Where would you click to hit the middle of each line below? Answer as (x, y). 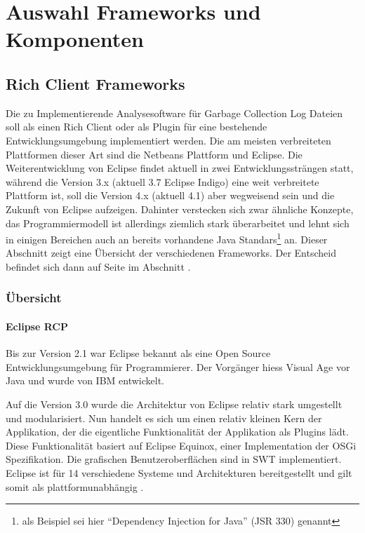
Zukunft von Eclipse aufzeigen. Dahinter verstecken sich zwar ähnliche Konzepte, (180, 209)
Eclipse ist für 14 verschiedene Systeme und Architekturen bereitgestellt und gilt (179, 472)
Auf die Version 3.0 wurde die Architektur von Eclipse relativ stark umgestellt (174, 404)
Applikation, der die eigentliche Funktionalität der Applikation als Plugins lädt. (177, 432)
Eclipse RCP (37, 326)
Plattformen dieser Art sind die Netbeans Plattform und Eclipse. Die (154, 154)
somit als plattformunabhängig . (75, 486)
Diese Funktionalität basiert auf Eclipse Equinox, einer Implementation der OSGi (181, 445)
